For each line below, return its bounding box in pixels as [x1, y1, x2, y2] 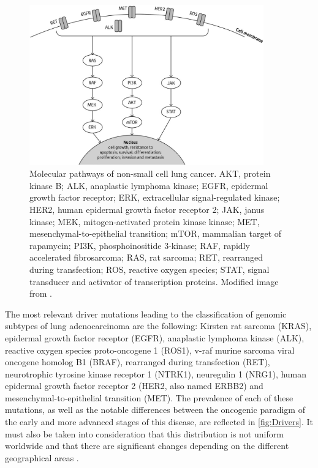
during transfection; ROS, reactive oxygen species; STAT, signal [29, 262, 270, 275]
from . [29, 287, 53, 300]
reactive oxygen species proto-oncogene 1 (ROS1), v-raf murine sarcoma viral [5, 343, 295, 356]
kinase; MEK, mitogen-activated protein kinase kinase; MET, [29, 215, 260, 228]
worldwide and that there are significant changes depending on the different [5, 439, 289, 452]
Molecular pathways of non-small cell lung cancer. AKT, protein [29, 167, 271, 180]
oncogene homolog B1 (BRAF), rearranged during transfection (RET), [5, 355, 270, 368]
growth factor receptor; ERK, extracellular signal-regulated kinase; [29, 191, 280, 204]
